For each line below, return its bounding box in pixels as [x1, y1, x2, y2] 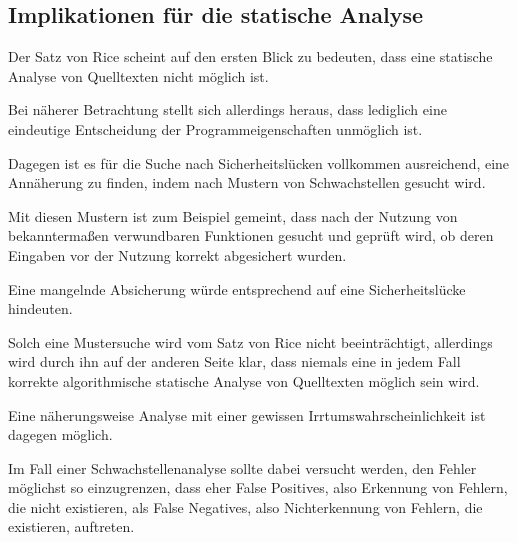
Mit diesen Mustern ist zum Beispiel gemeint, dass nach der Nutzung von [8, 205, 458, 226]
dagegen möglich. [8, 424, 113, 445]
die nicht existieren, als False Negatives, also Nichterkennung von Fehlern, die [8, 496, 483, 517]
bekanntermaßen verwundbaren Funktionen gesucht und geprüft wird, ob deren [8, 225, 494, 246]
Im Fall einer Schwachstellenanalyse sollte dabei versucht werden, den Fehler [8, 457, 477, 478]
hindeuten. [8, 298, 73, 319]
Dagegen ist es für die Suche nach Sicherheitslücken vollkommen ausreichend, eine [8, 152, 510, 173]
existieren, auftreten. [8, 516, 135, 537]
